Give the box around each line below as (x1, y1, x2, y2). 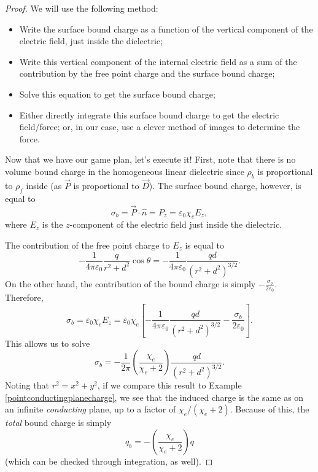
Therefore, (5, 291, 44, 304)
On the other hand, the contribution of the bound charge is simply (5, 277, 256, 290)
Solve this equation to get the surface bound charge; (19, 87, 215, 100)
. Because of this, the (230, 403, 309, 416)
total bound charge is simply (5, 416, 112, 429)
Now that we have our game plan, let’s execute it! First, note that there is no (5, 153, 296, 166)
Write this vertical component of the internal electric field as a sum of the (19, 55, 297, 68)
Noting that (5, 379, 49, 392)
